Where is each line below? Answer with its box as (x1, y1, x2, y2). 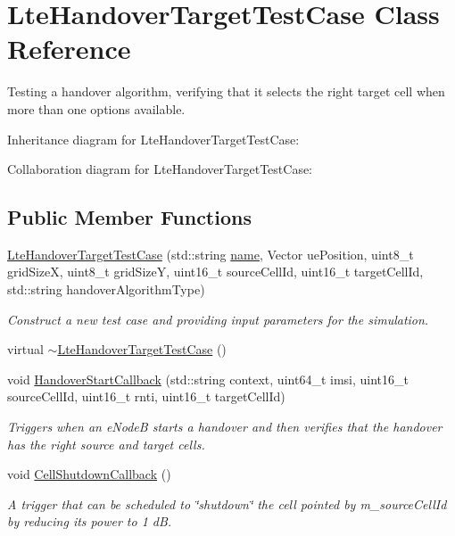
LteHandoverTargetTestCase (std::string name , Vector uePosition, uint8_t (7, 244, 414, 263)
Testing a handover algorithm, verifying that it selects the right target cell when (7, 82, 445, 101)
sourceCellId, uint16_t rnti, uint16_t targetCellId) (7, 387, 285, 406)
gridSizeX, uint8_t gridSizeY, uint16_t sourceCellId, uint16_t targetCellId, (7, 262, 424, 281)
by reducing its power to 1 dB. (7, 512, 172, 531)
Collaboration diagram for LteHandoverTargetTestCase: (7, 160, 313, 178)
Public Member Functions (7, 203, 252, 231)
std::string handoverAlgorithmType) (7, 280, 205, 299)
